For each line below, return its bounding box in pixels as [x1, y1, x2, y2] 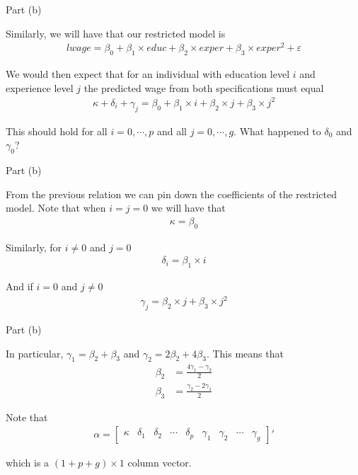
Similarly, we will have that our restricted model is [6, 25, 226, 40]
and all [156, 123, 187, 138]
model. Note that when [6, 200, 106, 215]
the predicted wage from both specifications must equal [83, 80, 324, 95]
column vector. [127, 455, 192, 470]
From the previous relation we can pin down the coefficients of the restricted [6, 186, 337, 201]
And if [6, 279, 33, 294]
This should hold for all [6, 123, 108, 138]
